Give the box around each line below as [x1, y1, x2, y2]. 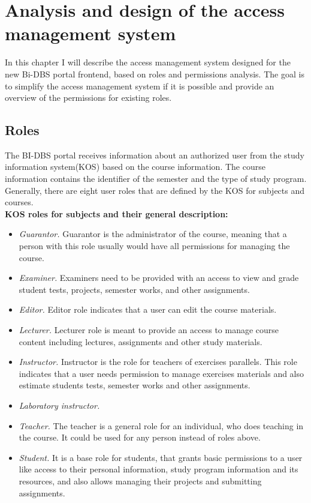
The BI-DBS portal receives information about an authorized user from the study [5, 148, 305, 161]
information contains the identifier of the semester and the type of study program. [5, 172, 307, 185]
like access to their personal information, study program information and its [19, 463, 298, 475]
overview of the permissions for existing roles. [5, 91, 172, 104]
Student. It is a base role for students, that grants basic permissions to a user [19, 451, 303, 463]
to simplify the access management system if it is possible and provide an [5, 79, 274, 92]
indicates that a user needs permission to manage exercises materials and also [19, 367, 304, 379]
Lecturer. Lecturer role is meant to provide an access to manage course [19, 324, 279, 336]
